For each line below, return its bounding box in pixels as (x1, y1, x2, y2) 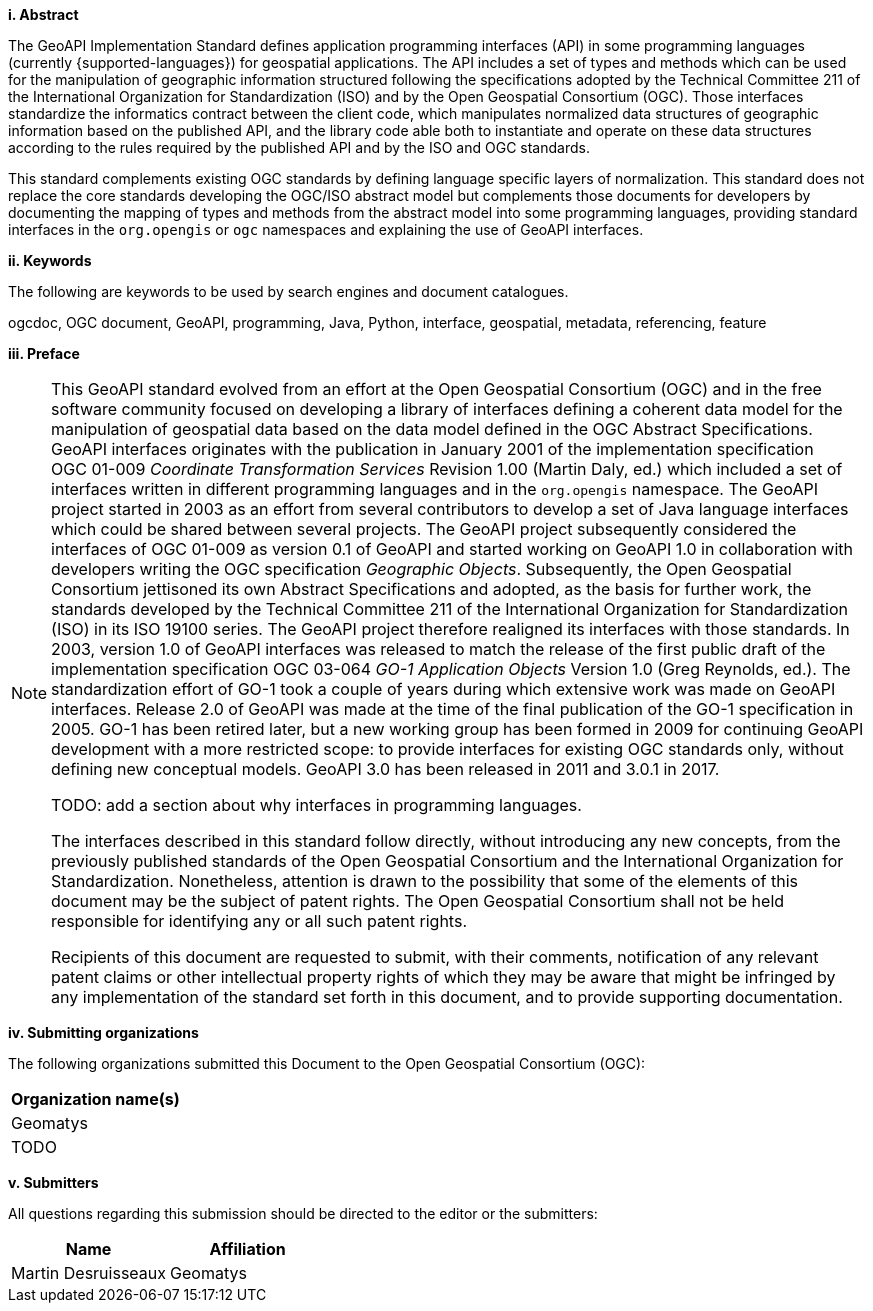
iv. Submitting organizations (8, 1024, 199, 1041)
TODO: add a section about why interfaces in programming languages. (51, 795, 582, 815)
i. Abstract (8, 6, 79, 23)
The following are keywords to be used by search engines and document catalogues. (8, 283, 569, 300)
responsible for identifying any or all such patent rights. (51, 911, 467, 931)
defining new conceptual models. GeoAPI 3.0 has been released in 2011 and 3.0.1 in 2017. (51, 759, 720, 779)
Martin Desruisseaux (11, 1263, 167, 1283)
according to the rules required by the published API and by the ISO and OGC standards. (8, 139, 590, 156)
